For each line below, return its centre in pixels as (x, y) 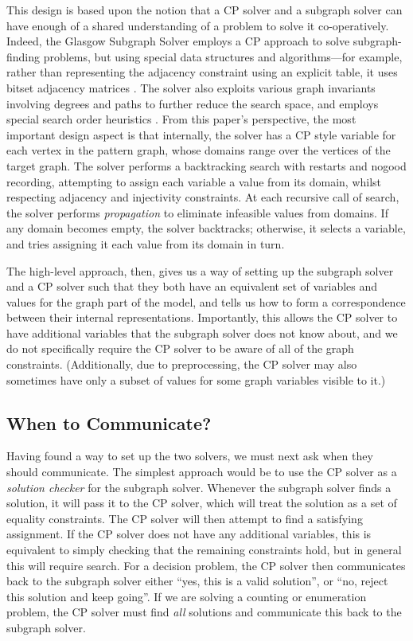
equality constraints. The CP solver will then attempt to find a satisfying (185, 518)
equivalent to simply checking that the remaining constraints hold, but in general (204, 550)
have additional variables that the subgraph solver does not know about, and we (202, 332)
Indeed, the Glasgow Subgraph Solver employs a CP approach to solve (178, 41)
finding (23, 56)
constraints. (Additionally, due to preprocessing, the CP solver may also (182, 364)
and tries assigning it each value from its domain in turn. (146, 243)
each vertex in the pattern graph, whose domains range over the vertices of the (199, 150)
